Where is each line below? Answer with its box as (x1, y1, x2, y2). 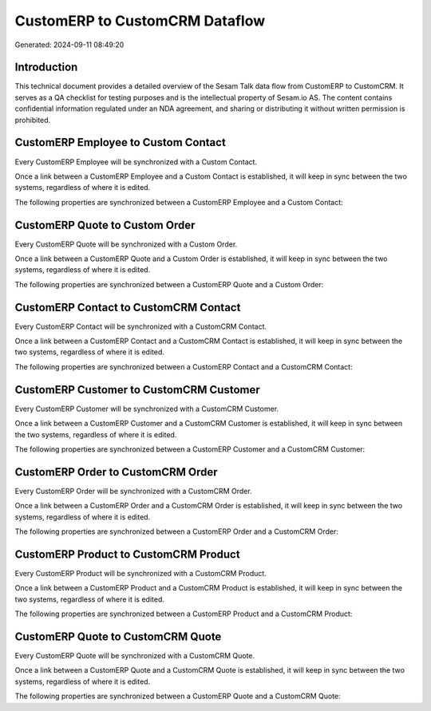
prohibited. (14, 115, 51, 124)
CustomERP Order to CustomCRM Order (14, 465, 219, 479)
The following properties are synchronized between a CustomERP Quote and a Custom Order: (14, 279, 324, 289)
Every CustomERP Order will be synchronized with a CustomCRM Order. (14, 486, 252, 496)
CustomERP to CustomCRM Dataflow (14, 12, 266, 30)
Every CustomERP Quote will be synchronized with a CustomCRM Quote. (14, 651, 255, 660)
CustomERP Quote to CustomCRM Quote (14, 630, 222, 643)
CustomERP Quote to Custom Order (14, 218, 196, 231)
